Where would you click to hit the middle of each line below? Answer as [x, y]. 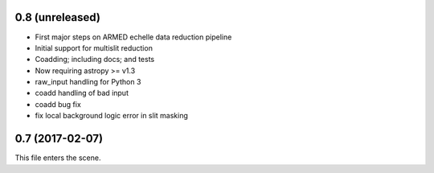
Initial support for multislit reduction [94, 47]
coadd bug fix [58, 104]
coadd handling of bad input [82, 93]
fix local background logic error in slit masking [112, 116]
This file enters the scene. [58, 158]
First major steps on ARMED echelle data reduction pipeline [133, 37]
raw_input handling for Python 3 [88, 82]
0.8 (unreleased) [57, 17]
